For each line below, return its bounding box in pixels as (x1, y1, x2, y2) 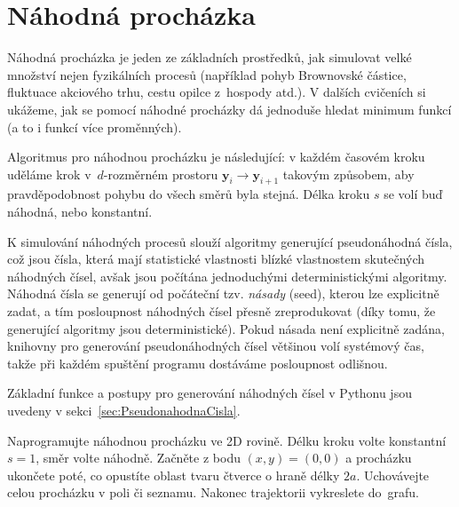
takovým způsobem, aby (282, 164, 415, 183)
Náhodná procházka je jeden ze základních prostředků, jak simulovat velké (7, 48, 412, 67)
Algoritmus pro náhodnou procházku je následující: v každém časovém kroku (7, 147, 425, 166)
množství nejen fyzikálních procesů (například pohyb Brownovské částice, (7, 65, 407, 83)
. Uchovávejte (356, 465, 430, 484)
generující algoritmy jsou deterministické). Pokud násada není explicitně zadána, (7, 319, 445, 337)
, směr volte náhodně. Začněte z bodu (36, 448, 241, 467)
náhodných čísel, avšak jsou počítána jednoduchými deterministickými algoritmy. (7, 266, 447, 285)
